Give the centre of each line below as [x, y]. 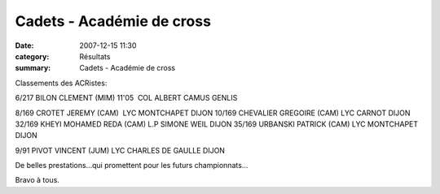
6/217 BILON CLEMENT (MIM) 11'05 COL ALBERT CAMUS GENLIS [126, 98]
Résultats [95, 56]
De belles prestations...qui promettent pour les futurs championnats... [132, 166]
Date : [24, 45]
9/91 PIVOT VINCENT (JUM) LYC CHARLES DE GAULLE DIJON [120, 150]
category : [32, 56]
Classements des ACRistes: [61, 83]
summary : [33, 68]
